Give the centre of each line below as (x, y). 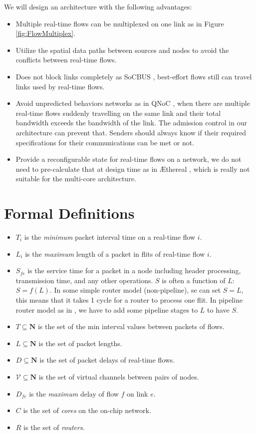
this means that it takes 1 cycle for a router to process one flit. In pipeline (129, 300)
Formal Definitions (69, 213)
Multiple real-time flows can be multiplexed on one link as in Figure (120, 23)
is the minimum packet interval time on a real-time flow (110, 237)
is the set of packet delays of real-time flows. (107, 360)
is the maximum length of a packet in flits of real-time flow (115, 253)
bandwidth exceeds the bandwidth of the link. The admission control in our (131, 123)
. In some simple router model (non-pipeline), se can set (135, 290)
